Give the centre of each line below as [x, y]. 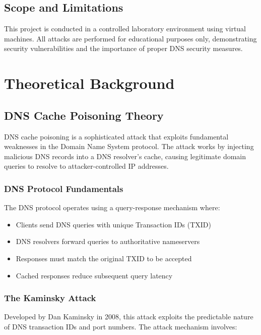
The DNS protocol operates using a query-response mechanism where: [112, 207]
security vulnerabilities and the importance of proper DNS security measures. [123, 48]
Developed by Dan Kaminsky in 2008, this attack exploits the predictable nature [129, 317]
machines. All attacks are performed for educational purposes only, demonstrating [130, 38]
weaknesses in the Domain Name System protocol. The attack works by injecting [129, 146]
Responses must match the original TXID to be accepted [104, 258]
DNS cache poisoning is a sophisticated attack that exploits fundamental [116, 136]
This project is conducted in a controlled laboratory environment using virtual [125, 29]
